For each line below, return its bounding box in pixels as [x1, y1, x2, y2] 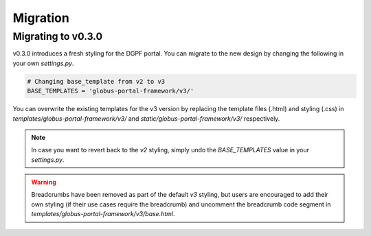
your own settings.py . [12, 59, 74, 67]
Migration [12, 10, 70, 25]
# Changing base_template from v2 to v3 [27, 78, 165, 85]
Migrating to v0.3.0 [12, 30, 103, 43]
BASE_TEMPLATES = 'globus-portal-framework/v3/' [27, 87, 194, 95]
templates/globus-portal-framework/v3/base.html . [31, 210, 175, 218]
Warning [31, 178, 56, 187]
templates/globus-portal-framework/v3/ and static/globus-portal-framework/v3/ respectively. [12, 114, 280, 123]
